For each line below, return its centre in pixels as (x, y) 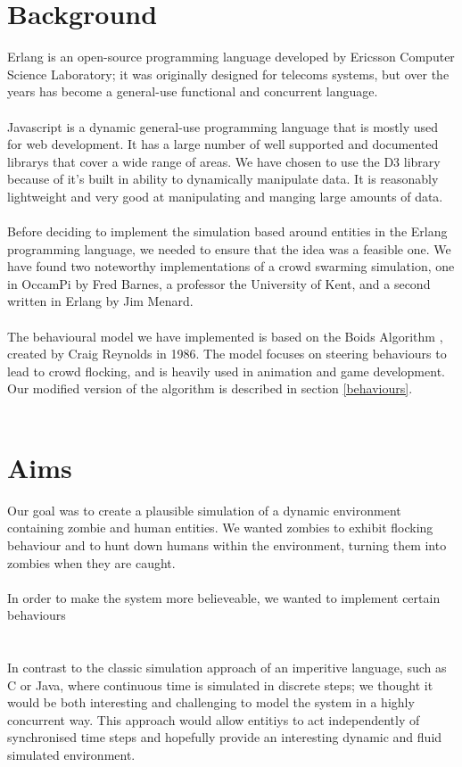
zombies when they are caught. (91, 562)
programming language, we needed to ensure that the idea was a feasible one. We (229, 248)
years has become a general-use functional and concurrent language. (193, 91)
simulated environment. (71, 755)
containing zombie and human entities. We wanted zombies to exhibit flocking (220, 528)
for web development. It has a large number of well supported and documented (223, 144)
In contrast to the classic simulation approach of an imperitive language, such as (227, 668)
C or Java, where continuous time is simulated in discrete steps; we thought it (220, 685)
